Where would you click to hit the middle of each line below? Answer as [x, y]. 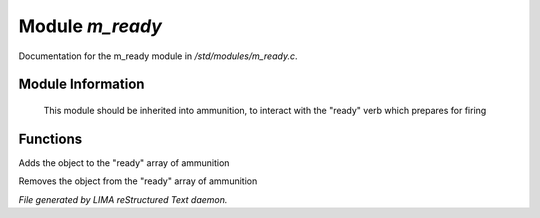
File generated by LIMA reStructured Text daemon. [123, 199]
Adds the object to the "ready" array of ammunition [124, 162]
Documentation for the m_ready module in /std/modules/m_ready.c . [158, 56]
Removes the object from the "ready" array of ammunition [138, 181]
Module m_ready [90, 26]
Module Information [81, 84]
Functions [50, 138]
